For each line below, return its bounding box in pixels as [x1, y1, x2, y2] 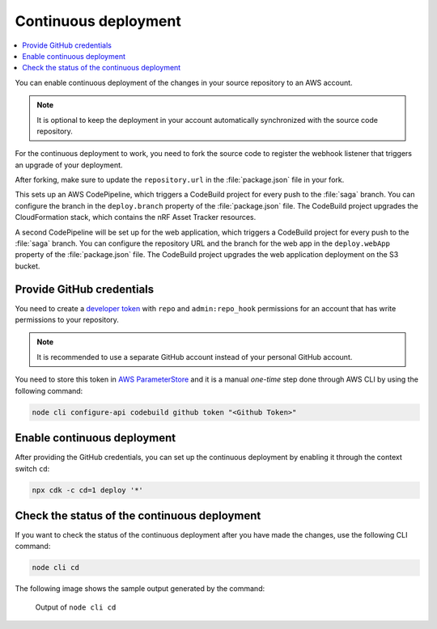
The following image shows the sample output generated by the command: [15, 584, 265, 593]
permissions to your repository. [15, 315, 119, 325]
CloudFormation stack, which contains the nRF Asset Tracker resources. [15, 213, 257, 222]
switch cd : [15, 463, 50, 473]
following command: [15, 386, 83, 395]
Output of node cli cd [35, 602, 117, 612]
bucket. [15, 261, 40, 271]
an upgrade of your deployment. [15, 160, 123, 170]
